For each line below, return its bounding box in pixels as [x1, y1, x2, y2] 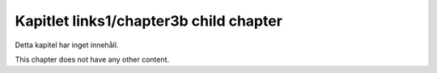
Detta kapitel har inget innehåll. [15, 40, 119, 50]
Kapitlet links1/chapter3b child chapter [15, 12, 283, 30]
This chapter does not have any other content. [15, 55, 170, 64]
